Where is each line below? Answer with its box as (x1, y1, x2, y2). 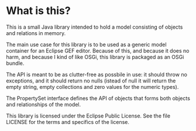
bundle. (6, 60, 25, 67)
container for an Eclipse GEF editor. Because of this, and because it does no (6, 47, 190, 54)
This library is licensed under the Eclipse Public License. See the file (6, 112, 171, 119)
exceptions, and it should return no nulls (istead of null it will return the (6, 77, 176, 84)
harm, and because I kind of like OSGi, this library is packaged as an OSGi (6, 53, 184, 60)
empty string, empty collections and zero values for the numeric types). (6, 83, 179, 90)
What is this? (6, 4, 71, 18)
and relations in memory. (6, 29, 66, 36)
